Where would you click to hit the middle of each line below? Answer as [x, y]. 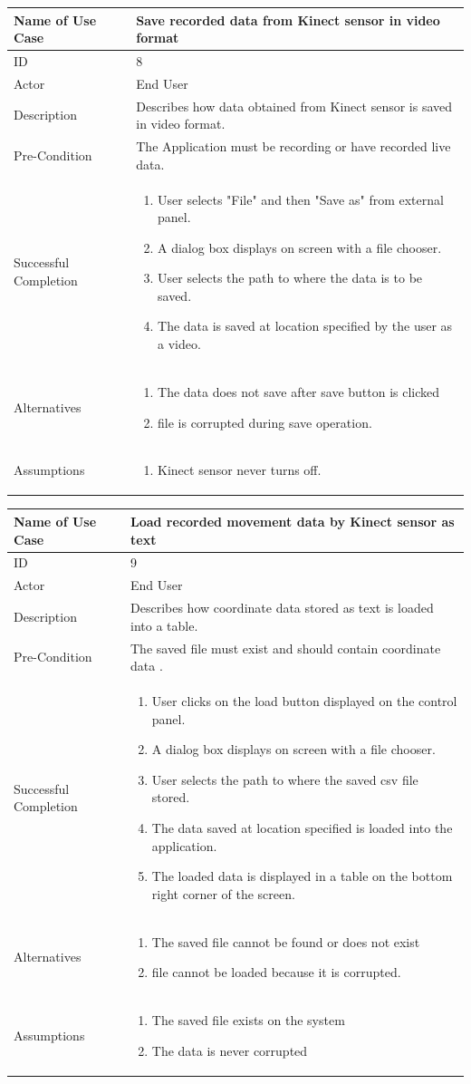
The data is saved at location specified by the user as [305, 326]
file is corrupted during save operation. [265, 422]
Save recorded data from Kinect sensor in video [288, 19]
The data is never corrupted [230, 1050]
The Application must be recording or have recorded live [293, 146]
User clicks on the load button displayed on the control [304, 700]
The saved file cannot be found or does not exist [286, 941]
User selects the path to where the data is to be [290, 278]
